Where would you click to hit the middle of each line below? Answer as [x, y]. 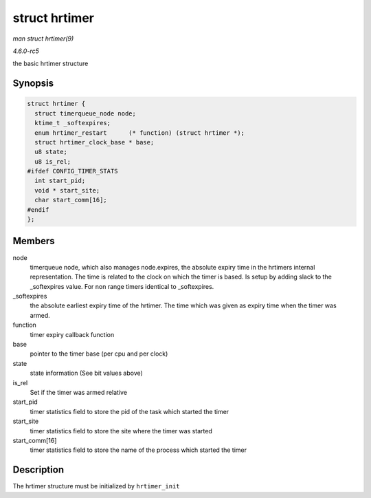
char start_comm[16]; [71, 200]
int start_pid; [60, 181]
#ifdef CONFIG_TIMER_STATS [72, 171]
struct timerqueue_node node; [86, 113]
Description [38, 470]
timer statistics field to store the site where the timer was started [121, 431]
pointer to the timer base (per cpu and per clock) [99, 354]
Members [34, 241]
